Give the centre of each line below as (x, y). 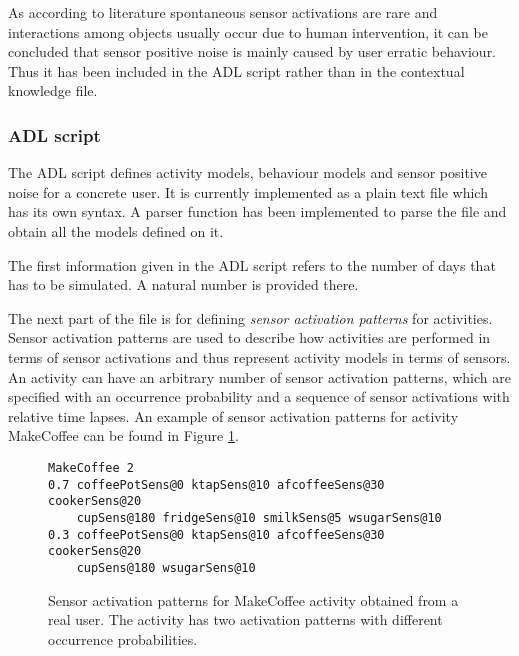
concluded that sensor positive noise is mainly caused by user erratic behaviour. (252, 51)
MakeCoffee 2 (91, 467)
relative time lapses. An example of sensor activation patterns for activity (233, 415)
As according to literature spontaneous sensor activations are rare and (223, 12)
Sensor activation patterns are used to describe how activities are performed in (249, 337)
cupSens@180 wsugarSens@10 (166, 567)
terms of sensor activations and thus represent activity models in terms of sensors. (259, 356)
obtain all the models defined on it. (116, 230)
